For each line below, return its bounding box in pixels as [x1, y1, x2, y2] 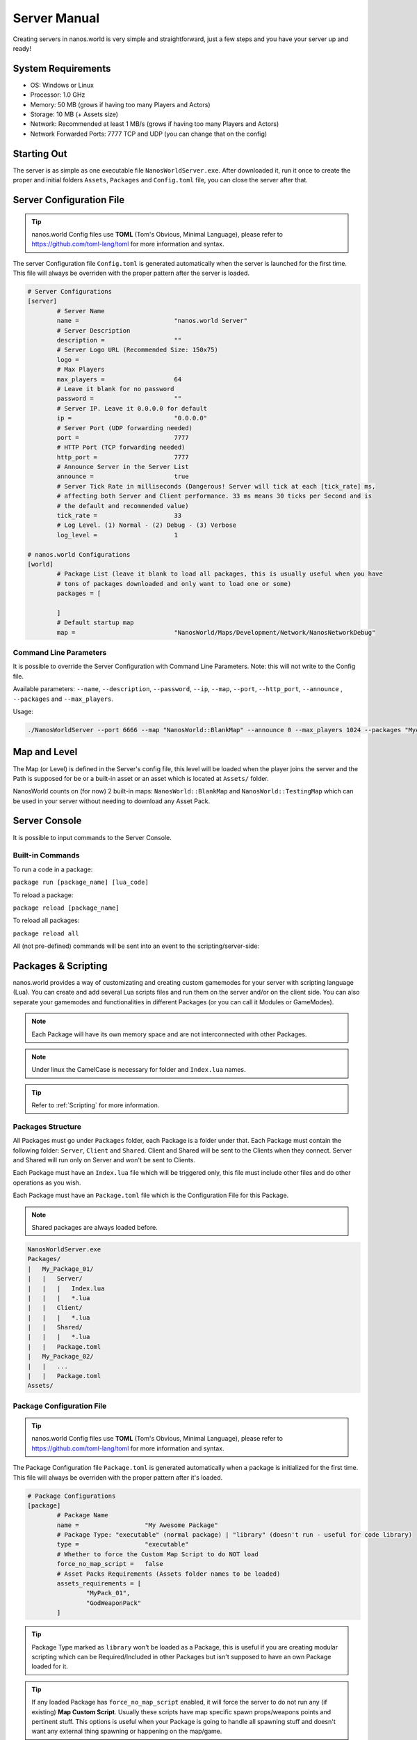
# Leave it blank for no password [56, 385, 174, 393]
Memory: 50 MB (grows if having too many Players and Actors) [30, 100, 211, 109]
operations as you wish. [13, 1178, 81, 1187]
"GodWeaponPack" [85, 1599, 142, 1607]
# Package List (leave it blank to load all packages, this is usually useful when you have [56, 570, 384, 578]
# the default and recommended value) [56, 502, 189, 509]
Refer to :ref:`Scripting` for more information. [31, 1101, 160, 1109]
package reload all [13, 929, 79, 938]
